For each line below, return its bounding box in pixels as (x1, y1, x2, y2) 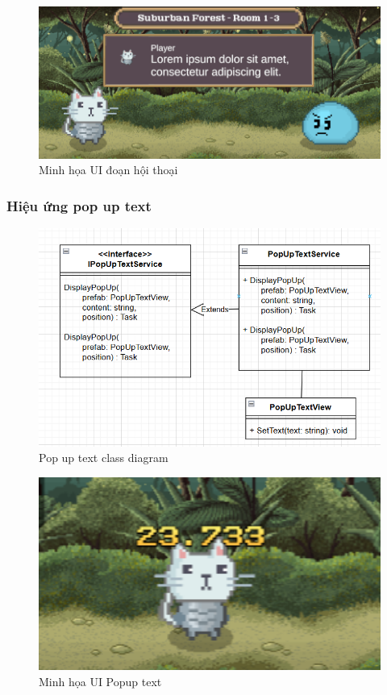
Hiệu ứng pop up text (6, 195, 152, 215)
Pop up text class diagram (39, 449, 169, 466)
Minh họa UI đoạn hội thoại (39, 161, 178, 178)
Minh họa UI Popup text (39, 672, 162, 689)
